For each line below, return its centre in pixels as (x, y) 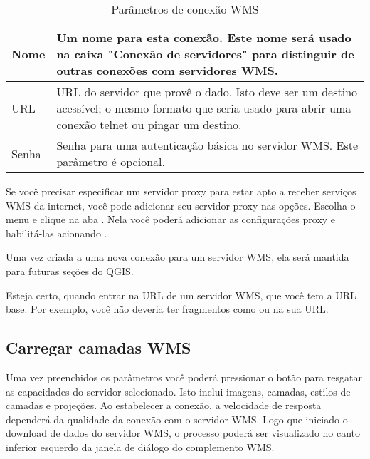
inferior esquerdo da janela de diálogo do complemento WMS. (140, 447)
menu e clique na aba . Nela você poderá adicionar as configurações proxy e (171, 219)
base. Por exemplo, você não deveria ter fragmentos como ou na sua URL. (167, 309)
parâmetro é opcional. (111, 161)
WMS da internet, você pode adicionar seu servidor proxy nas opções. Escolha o (181, 205)
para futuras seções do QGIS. (70, 270)
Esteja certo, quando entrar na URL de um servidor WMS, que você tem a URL (181, 295)
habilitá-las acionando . (57, 233)
